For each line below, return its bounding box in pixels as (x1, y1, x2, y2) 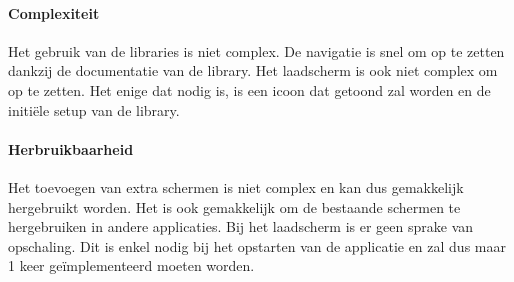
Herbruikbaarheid (8, 138, 134, 159)
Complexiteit (8, 2, 100, 23)
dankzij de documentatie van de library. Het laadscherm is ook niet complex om (8, 60, 498, 81)
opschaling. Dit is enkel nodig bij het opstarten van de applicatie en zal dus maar (8, 235, 506, 256)
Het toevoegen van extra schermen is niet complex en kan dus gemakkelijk (8, 176, 464, 197)
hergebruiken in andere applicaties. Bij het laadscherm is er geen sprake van (8, 216, 474, 237)
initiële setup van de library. (8, 99, 180, 120)
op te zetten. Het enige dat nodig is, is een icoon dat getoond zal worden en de (8, 79, 491, 100)
